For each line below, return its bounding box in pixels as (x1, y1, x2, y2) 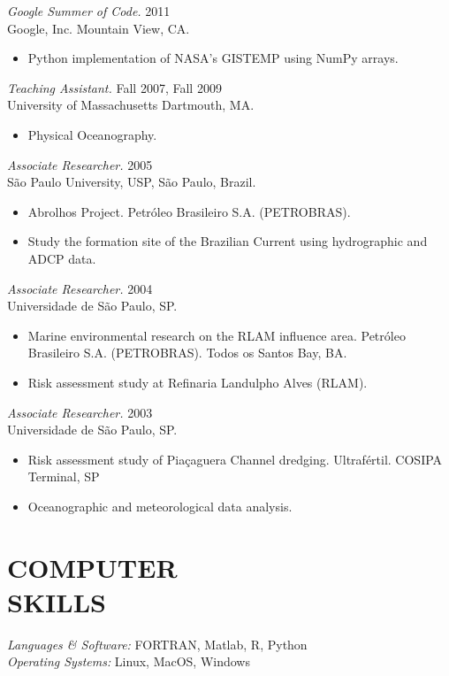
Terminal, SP (27, 467, 100, 486)
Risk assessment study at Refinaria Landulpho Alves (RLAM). (27, 373, 368, 391)
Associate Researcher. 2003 (7, 403, 153, 421)
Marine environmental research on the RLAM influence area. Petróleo (27, 326, 406, 344)
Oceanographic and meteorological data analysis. (27, 496, 293, 515)
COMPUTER (7, 549, 178, 585)
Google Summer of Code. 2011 (7, 2, 171, 19)
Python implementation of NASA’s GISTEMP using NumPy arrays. (27, 49, 399, 67)
